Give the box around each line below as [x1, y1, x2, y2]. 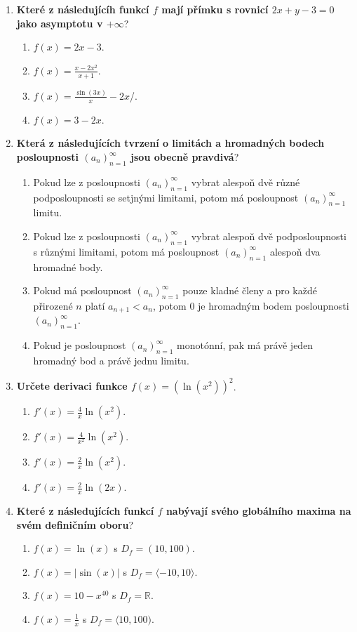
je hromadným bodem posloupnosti [198, 298, 349, 312]
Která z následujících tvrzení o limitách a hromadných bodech [16, 136, 325, 150]
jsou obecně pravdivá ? [130, 150, 239, 164]
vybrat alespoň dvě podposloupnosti [191, 228, 346, 243]
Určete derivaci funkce [16, 378, 128, 393]
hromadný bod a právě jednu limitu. [33, 353, 189, 368]
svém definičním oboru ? [16, 517, 134, 532]
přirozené [33, 298, 73, 312]
